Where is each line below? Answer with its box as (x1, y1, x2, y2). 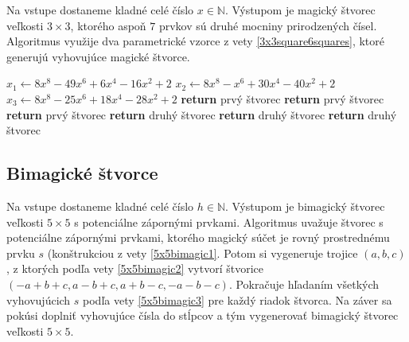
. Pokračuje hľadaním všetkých (228, 275, 380, 292)
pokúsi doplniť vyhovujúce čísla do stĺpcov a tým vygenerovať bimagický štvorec (6, 307, 399, 324)
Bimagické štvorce (6, 161, 158, 185)
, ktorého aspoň (70, 17, 146, 33)
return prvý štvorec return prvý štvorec (181, 90, 384, 107)
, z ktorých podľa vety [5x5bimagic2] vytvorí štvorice (6, 260, 263, 277)
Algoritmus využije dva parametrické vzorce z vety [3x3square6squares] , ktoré (6, 33, 385, 49)
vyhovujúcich (6, 291, 71, 308)
